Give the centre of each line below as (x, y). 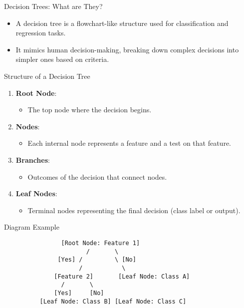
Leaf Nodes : (36, 193)
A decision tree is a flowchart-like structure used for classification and (122, 23)
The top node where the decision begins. (90, 110)
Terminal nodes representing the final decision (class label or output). (134, 210)
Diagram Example (32, 227)
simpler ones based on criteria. (62, 59)
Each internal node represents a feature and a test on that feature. (129, 143)
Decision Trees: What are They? (53, 6)
